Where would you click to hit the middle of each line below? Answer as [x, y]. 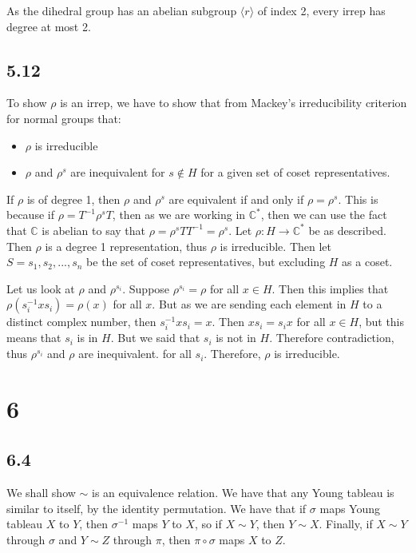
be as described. [347, 230]
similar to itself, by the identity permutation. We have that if [156, 508]
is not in [236, 338]
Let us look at [41, 288]
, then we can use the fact [324, 215]
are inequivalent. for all [135, 354]
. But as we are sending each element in [249, 304]
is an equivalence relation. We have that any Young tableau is [243, 493]
